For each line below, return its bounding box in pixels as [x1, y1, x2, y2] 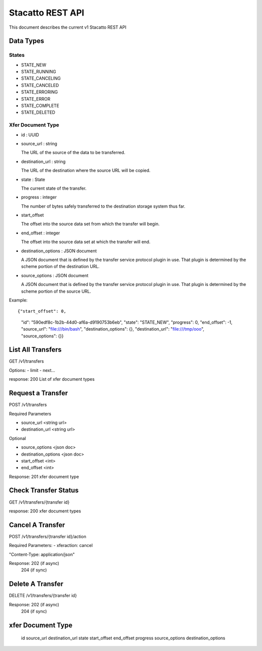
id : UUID [21, 132, 39, 138]
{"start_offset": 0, [17, 309, 66, 314]
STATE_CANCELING [21, 75, 61, 81]
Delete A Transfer [9, 580, 64, 588]
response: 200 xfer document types [9, 508, 81, 514]
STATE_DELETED [21, 109, 55, 115]
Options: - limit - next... [9, 367, 55, 373]
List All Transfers [9, 346, 62, 354]
